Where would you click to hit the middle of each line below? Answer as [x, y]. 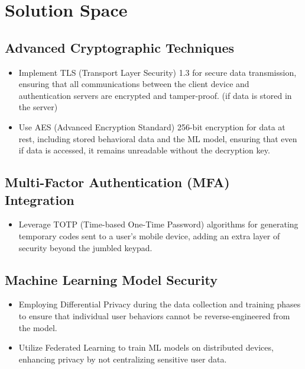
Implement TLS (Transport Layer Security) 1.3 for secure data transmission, [158, 72]
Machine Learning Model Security [111, 279]
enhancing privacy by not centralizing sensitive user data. [123, 359]
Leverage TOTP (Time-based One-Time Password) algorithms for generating [158, 224]
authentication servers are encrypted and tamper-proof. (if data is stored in [155, 95]
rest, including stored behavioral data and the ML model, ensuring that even [158, 138]
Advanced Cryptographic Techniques [120, 47]
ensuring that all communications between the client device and [134, 84]
